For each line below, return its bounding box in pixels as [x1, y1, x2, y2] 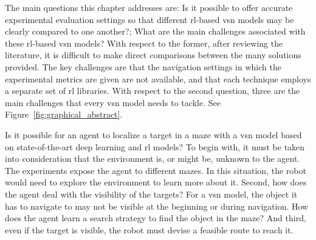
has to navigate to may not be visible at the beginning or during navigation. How [5, 199, 309, 212]
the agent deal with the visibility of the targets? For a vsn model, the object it [5, 187, 298, 200]
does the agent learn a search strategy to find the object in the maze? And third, [5, 212, 306, 224]
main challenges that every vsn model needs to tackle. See [5, 96, 221, 108]
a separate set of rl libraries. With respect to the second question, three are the [5, 84, 300, 97]
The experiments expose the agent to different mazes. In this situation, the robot [5, 164, 306, 176]
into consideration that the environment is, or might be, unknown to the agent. [5, 152, 300, 165]
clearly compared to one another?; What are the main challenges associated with [5, 25, 306, 38]
